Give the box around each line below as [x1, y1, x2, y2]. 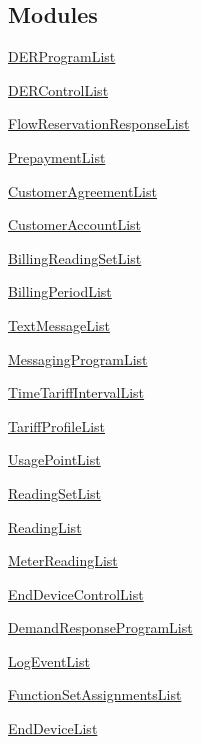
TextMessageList [8, 314, 110, 335]
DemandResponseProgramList [8, 617, 193, 638]
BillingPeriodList [8, 281, 112, 302]
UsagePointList [8, 449, 101, 470]
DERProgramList [8, 46, 116, 67]
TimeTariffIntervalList [8, 382, 145, 403]
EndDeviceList [8, 718, 98, 739]
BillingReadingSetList [8, 247, 142, 268]
